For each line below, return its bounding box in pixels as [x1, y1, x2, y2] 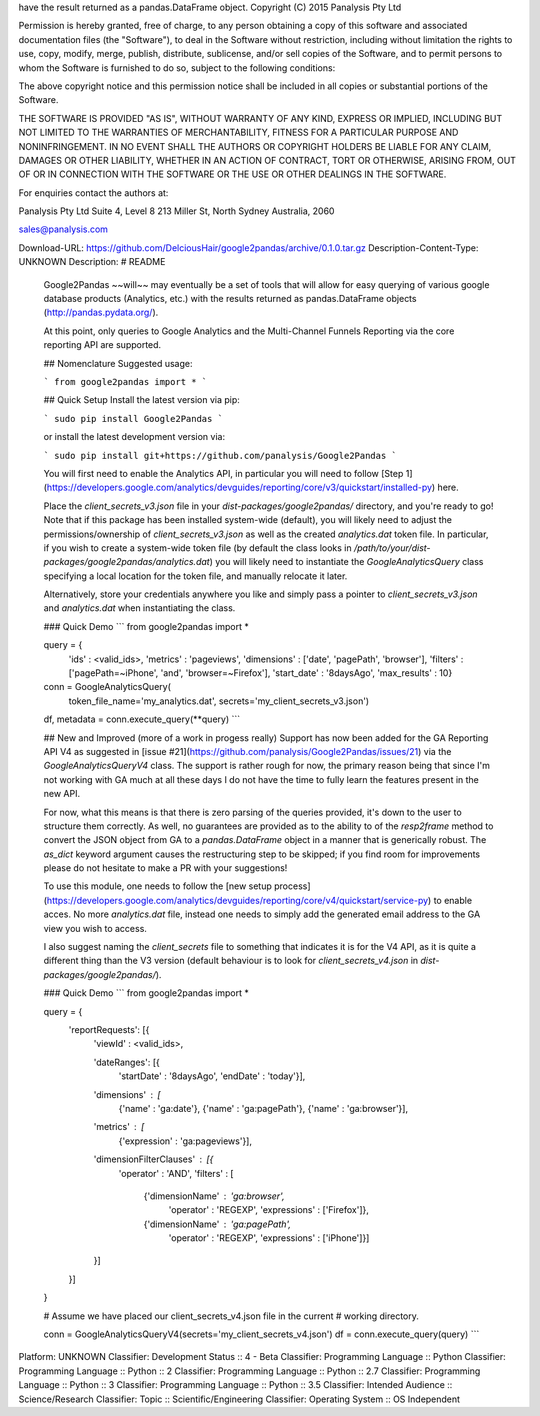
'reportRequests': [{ [68, 1024, 150, 1035]
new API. [43, 788, 80, 800]
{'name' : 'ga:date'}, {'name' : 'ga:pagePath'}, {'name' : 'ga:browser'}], [118, 1102, 409, 1114]
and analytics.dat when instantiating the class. [43, 602, 236, 614]
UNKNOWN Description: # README [18, 256, 166, 268]
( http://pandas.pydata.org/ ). [43, 306, 159, 319]
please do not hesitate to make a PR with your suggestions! [43, 862, 288, 874]
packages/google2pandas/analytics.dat [43, 556, 210, 568]
